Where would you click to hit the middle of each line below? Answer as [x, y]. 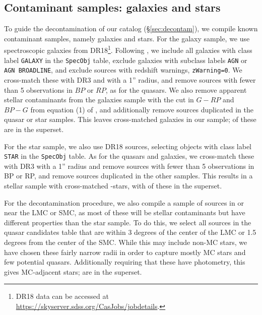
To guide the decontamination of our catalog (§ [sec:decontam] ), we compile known [131, 28]
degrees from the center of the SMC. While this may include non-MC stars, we [126, 242]
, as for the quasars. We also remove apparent [176, 89]
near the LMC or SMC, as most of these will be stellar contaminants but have [125, 212]
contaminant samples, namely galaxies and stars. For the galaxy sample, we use [127, 38]
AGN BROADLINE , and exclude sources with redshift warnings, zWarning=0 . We [123, 70]
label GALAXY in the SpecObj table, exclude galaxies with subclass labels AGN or [126, 60]
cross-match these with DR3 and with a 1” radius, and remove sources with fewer [130, 79]
